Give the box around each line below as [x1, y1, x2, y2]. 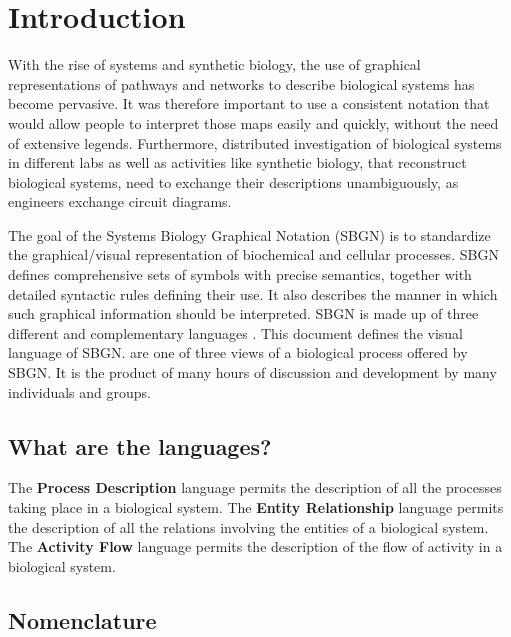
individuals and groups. [8, 381, 151, 402]
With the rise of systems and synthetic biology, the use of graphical [8, 54, 421, 75]
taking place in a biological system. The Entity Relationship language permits [8, 497, 504, 518]
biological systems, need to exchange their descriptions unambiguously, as [8, 171, 459, 192]
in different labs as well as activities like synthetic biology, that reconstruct [8, 152, 467, 173]
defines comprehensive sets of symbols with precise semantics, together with [8, 264, 472, 285]
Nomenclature [8, 604, 157, 635]
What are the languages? [8, 430, 272, 461]
